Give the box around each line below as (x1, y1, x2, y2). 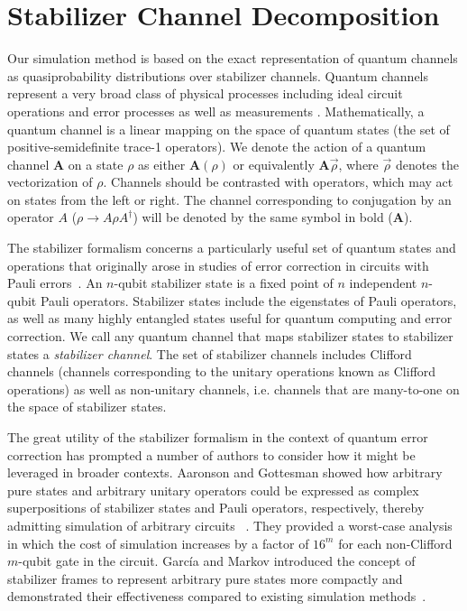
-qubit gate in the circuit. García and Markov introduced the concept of (18, 551, 416, 570)
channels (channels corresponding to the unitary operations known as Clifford (7, 362, 436, 381)
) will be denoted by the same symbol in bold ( (133, 208, 393, 227)
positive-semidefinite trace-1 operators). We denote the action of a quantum (7, 137, 426, 156)
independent (349, 273, 417, 292)
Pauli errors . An (7, 273, 103, 292)
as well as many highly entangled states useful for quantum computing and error (7, 309, 453, 328)
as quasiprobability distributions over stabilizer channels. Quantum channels (7, 66, 429, 85)
